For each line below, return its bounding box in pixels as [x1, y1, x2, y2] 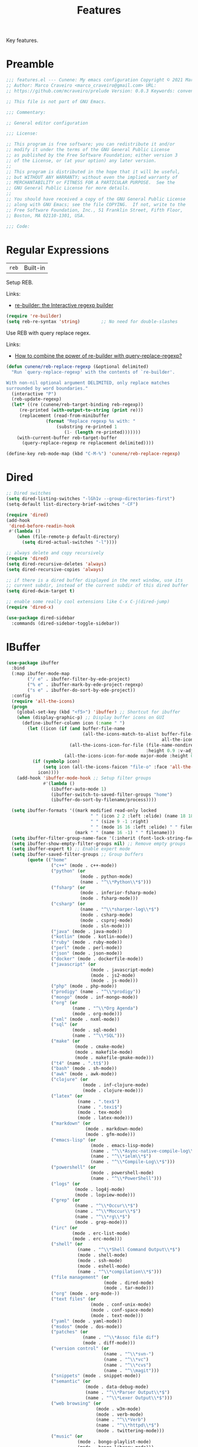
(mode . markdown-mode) [85, 1126, 144, 1132]
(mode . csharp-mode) [80, 912, 133, 918]
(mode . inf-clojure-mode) [82, 1082, 149, 1088]
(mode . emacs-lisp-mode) [90, 1142, 154, 1148]
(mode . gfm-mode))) [85, 1131, 136, 1137]
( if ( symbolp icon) [32, 759, 81, 765]
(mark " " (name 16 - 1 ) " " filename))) [74, 829, 176, 835]
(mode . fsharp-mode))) [80, 896, 138, 901]
